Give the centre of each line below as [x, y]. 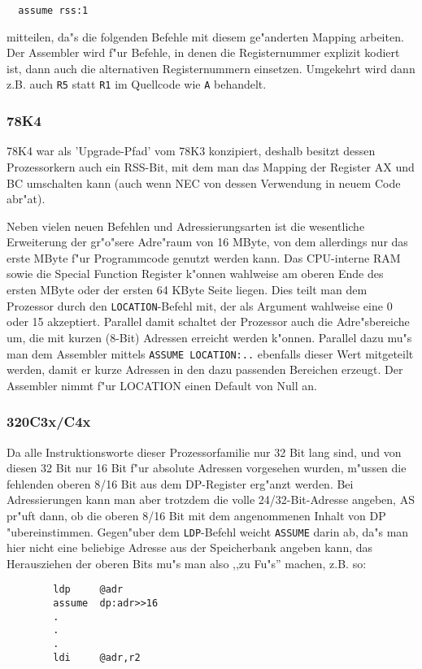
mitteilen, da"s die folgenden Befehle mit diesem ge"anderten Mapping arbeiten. [205, 36]
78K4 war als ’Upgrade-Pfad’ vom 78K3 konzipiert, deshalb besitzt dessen [191, 151]
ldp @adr [88, 590]
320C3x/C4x [49, 421]
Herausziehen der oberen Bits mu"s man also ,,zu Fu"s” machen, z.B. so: [187, 563]
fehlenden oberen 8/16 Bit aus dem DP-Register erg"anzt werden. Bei [180, 483]
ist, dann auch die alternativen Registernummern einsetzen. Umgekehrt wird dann [211, 68]
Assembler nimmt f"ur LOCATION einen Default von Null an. [162, 385]
